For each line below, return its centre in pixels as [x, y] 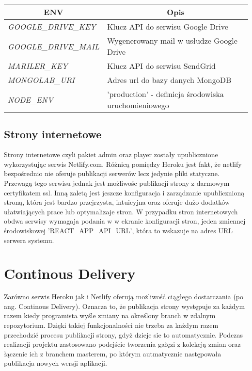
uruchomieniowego [138, 105]
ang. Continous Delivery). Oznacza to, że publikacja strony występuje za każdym [125, 306]
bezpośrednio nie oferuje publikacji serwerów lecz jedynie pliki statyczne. [112, 173]
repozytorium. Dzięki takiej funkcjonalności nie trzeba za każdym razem [111, 325]
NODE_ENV [31, 99]
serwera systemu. [29, 240]
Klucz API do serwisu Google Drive [168, 26]
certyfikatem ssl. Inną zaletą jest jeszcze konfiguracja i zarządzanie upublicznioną [124, 192]
